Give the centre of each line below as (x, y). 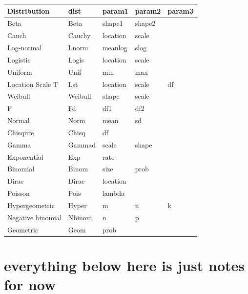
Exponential (25, 157)
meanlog (115, 48)
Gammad (82, 144)
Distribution (29, 10)
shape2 (145, 23)
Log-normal (25, 48)
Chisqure (21, 132)
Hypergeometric (31, 205)
